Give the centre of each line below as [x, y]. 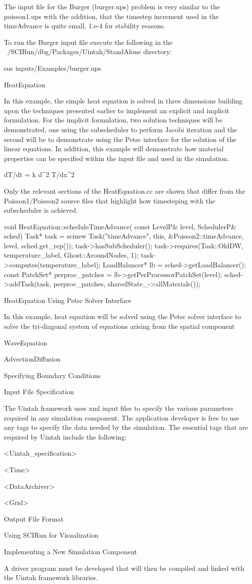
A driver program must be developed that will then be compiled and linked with [124, 568]
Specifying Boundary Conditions [52, 375]
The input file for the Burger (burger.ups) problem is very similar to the [112, 6]
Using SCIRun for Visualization [51, 535]
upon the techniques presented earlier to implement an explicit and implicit [117, 110]
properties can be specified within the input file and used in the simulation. [116, 158]
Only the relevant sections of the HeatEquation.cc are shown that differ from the [125, 191]
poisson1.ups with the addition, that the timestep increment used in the [111, 16]
